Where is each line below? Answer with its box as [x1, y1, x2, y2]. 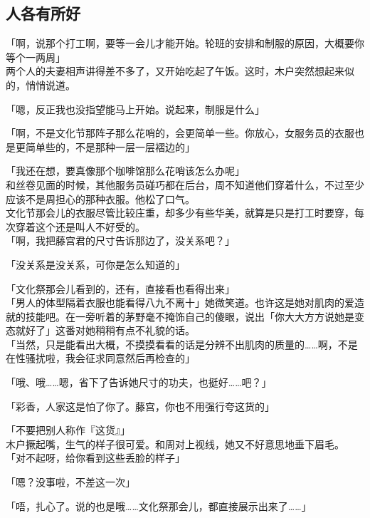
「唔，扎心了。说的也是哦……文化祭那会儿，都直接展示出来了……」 [6, 498, 312, 513]
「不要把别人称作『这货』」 [6, 423, 130, 437]
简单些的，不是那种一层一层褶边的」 [25, 139, 195, 154]
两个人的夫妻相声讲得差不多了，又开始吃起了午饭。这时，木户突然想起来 [6, 63, 344, 78]
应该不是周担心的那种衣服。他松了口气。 [6, 191, 195, 206]
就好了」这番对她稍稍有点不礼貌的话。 [15, 323, 195, 338]
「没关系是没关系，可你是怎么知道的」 [6, 257, 185, 271]
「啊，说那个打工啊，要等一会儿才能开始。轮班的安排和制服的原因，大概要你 [6, 36, 364, 51]
